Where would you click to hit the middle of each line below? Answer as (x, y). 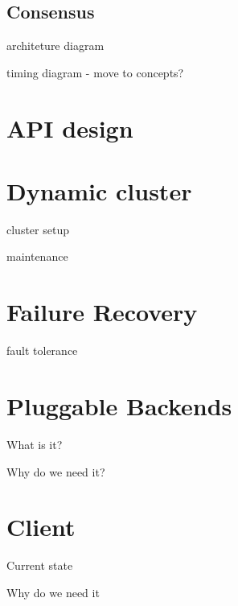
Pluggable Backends (119, 405)
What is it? (35, 444)
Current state (40, 565)
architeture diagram (55, 45)
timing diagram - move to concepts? (95, 72)
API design (70, 128)
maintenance (37, 256)
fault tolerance (42, 350)
